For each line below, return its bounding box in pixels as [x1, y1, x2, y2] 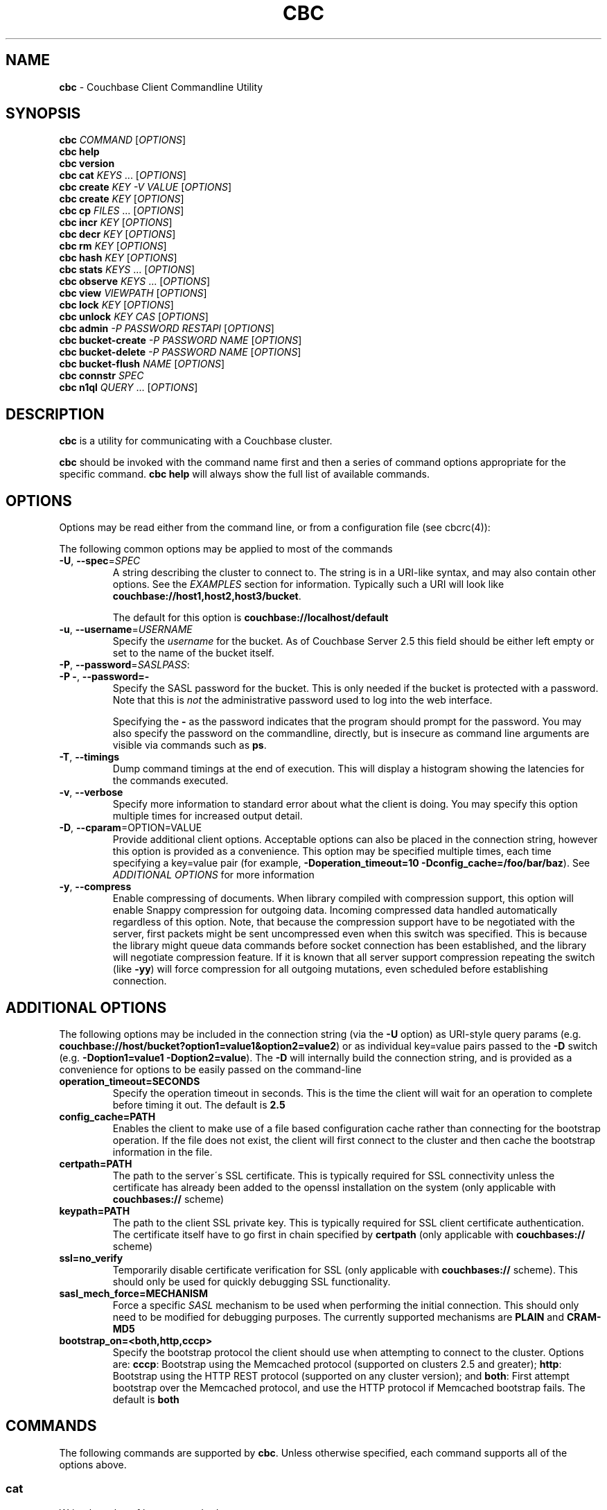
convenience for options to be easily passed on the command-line [59, 1063, 362, 1075]
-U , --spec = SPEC [59, 555, 141, 567]
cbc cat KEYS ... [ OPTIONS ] [59, 169, 186, 182]
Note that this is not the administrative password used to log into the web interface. [112, 694, 493, 706]
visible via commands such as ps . [112, 739, 267, 752]
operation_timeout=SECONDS [59, 1075, 200, 1087]
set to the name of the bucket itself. [112, 647, 274, 659]
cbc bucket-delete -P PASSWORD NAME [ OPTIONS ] [59, 346, 301, 358]
